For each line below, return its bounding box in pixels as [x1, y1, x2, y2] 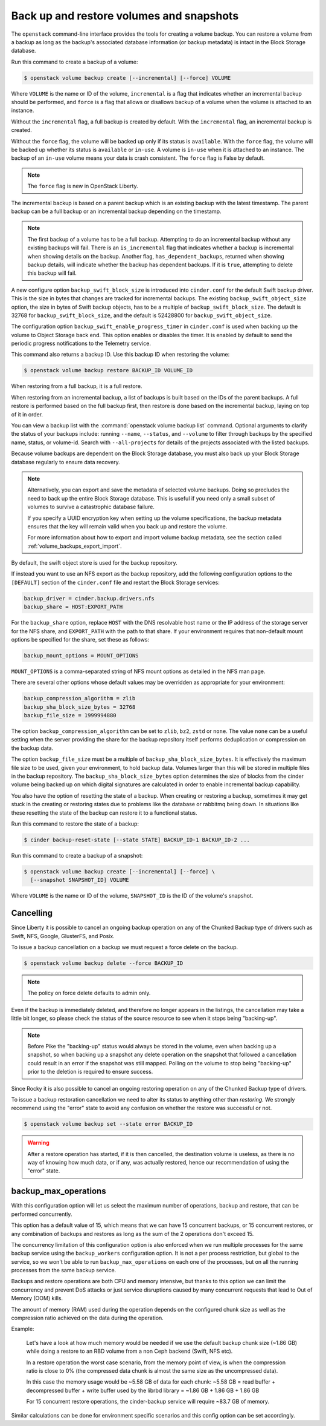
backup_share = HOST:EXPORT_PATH [24, 603, 123, 611]
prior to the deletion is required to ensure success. [27, 1068, 153, 1076]
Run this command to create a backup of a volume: [11, 58, 138, 65]
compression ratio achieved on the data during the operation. [11, 1314, 164, 1322]
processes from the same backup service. [11, 1267, 117, 1274]
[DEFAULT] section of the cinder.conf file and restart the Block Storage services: [11, 579, 220, 586]
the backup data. [11, 744, 54, 752]
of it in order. [11, 410, 43, 418]
